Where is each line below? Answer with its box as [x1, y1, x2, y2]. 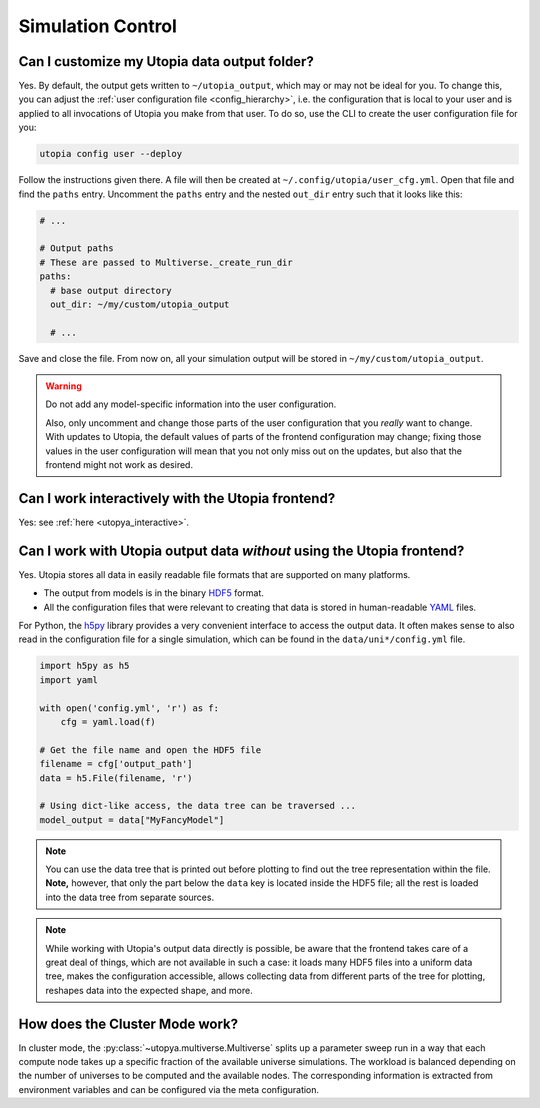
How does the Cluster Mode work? [18, 1015, 239, 1032]
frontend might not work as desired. [45, 459, 194, 471]
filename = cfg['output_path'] [39, 758, 194, 770]
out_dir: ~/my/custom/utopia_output [50, 298, 230, 310]
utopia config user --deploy [39, 148, 183, 160]
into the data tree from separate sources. [45, 891, 215, 903]
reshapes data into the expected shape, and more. [45, 984, 254, 996]
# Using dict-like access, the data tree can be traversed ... [39, 800, 357, 812]
